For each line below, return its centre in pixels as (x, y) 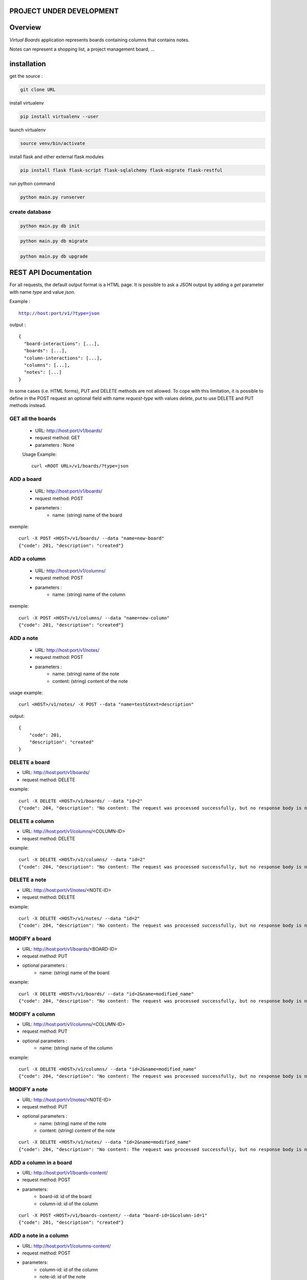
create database (30, 212)
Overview (25, 27)
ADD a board (26, 479)
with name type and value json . (42, 292)
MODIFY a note (29, 1090)
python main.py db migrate (54, 241)
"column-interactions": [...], (63, 358)
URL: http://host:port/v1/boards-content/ (65, 1173)
